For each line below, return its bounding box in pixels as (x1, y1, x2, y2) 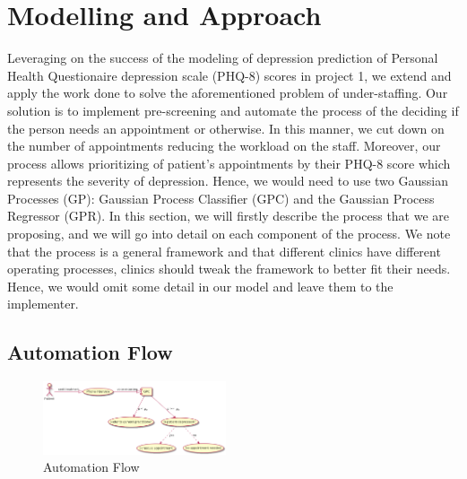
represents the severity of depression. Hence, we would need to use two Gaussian (7, 171, 448, 190)
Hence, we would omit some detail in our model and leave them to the (7, 276, 393, 295)
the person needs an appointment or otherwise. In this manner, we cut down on (7, 118, 445, 137)
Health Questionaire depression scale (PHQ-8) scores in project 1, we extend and (7, 65, 452, 84)
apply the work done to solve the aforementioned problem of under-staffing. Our (7, 83, 448, 102)
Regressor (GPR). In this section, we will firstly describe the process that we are (7, 206, 450, 225)
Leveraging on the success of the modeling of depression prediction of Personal (7, 48, 438, 67)
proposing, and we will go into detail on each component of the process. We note (7, 224, 451, 243)
